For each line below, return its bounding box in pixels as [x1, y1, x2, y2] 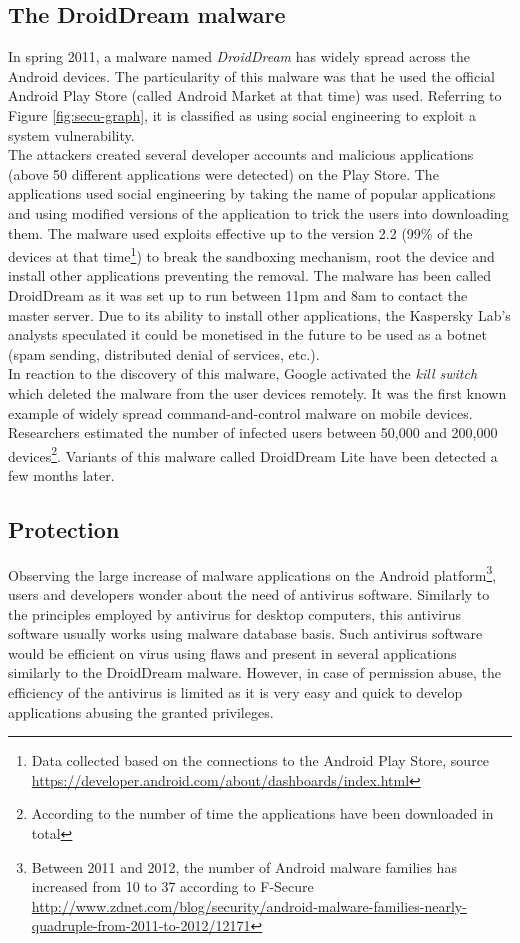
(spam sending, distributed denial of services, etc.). [8, 343, 320, 364]
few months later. [8, 464, 115, 485]
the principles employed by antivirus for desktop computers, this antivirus [8, 603, 461, 624]
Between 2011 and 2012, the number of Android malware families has [31, 856, 457, 877]
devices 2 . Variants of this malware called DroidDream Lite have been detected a [8, 442, 498, 466]
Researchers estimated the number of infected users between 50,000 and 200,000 [8, 422, 498, 443]
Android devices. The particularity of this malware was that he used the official [8, 65, 495, 86]
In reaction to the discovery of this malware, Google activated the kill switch [8, 363, 478, 384]
